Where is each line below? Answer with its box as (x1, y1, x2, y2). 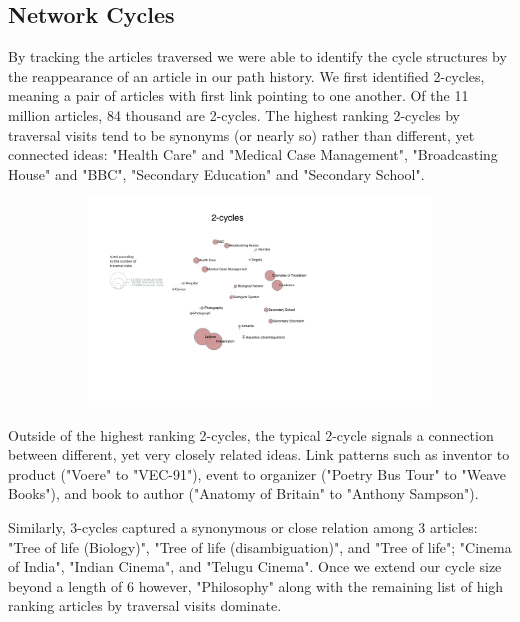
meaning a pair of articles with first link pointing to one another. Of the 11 (8, 85, 469, 106)
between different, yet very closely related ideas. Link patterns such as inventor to (8, 444, 510, 465)
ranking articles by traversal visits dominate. (8, 595, 282, 616)
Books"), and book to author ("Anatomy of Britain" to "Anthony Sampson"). (8, 483, 479, 504)
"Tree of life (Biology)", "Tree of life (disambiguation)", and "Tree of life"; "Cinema (8, 536, 512, 557)
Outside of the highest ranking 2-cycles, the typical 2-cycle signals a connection (8, 424, 494, 445)
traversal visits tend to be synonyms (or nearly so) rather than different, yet (8, 124, 475, 145)
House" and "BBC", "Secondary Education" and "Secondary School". (8, 163, 425, 184)
